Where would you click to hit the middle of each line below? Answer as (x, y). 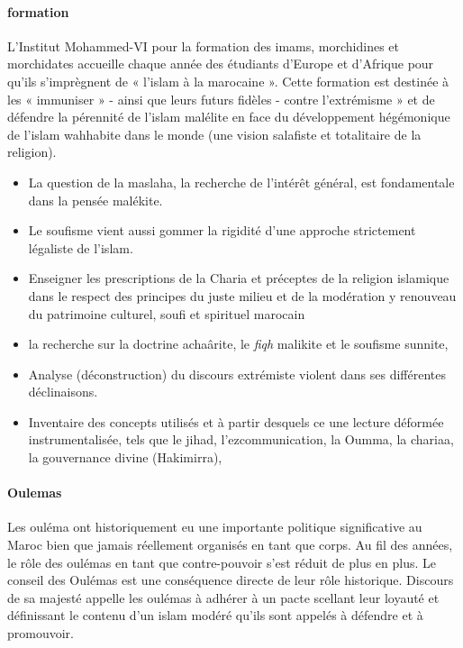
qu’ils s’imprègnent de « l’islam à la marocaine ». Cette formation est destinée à (228, 81)
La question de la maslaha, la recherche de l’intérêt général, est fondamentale (241, 182)
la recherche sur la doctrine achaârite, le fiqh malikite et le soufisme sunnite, (238, 344)
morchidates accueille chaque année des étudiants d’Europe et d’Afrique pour (221, 64)
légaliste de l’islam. (81, 247)
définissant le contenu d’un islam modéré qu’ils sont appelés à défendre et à (215, 615)
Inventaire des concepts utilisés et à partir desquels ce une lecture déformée (236, 421)
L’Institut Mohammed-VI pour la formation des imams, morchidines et (204, 46)
